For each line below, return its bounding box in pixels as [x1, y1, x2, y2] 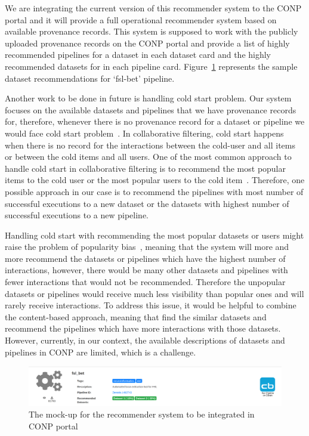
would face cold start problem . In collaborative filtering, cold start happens [5, 126, 284, 139]
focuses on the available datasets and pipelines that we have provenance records [5, 103, 296, 116]
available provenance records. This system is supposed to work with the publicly [5, 25, 298, 38]
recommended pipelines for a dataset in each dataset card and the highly [5, 48, 271, 61]
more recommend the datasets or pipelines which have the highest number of [5, 252, 286, 264]
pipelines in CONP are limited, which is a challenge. [5, 345, 196, 358]
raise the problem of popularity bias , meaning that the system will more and [5, 240, 289, 253]
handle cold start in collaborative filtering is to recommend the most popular [5, 162, 286, 174]
